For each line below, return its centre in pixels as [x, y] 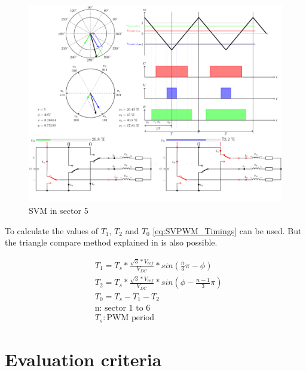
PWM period [131, 318]
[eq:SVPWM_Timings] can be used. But [227, 230]
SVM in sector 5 [59, 211]
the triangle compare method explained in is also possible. [111, 242]
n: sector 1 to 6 [123, 309]
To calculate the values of [52, 230]
